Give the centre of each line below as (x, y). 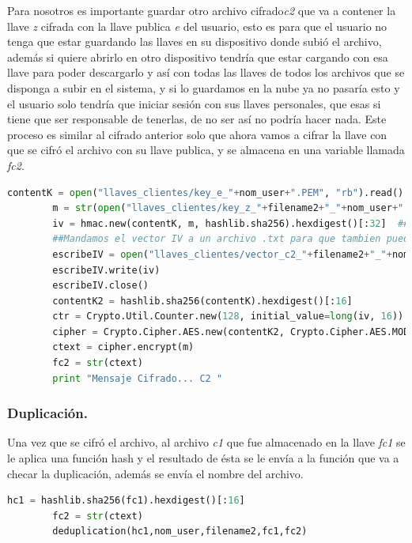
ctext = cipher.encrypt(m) (123, 347)
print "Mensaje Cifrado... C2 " (138, 378)
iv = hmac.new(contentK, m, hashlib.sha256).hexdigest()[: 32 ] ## (231, 223)
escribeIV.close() (100, 286)
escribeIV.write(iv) (106, 270)
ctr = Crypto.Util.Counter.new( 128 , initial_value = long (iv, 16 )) (228, 317)
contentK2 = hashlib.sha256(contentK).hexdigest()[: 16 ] (202, 301)
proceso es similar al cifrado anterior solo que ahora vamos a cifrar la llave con (197, 134)
